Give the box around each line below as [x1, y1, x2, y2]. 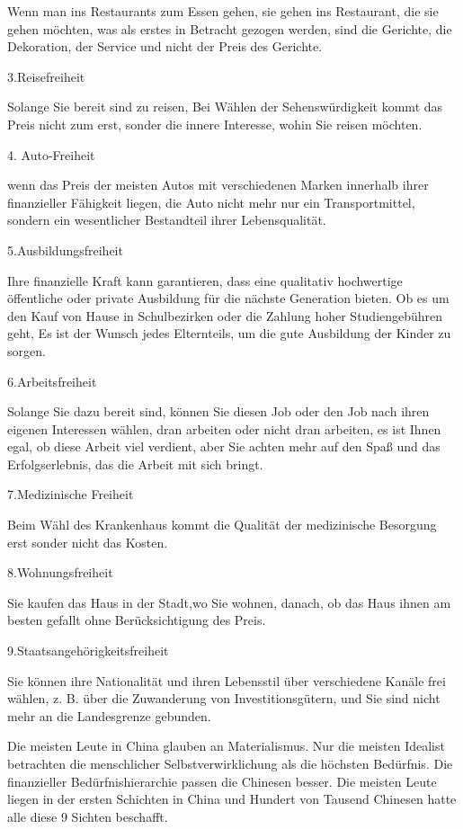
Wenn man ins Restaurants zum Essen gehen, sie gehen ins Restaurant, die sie [7, 2, 439, 20]
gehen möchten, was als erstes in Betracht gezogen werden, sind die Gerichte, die [7, 19, 452, 38]
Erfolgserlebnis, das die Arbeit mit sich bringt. [7, 454, 263, 473]
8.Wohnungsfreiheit [7, 563, 113, 582]
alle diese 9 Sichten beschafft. [7, 807, 168, 825]
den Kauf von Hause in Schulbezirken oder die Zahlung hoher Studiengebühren [7, 306, 443, 325]
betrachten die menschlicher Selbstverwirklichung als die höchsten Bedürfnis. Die [7, 754, 453, 772]
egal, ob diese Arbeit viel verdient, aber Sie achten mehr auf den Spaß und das [7, 437, 441, 456]
